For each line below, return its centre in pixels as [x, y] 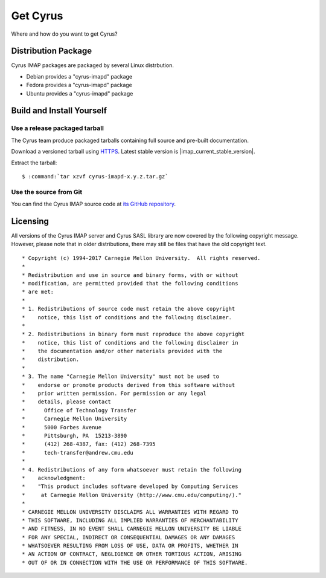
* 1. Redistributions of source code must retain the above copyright [129, 309]
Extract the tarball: [34, 163]
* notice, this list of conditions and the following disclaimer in [130, 343]
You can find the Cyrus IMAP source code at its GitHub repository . [94, 204]
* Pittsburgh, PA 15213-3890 [75, 436]
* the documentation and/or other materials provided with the [122, 351]
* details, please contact [67, 402]
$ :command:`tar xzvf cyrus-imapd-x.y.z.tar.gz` [95, 176]
